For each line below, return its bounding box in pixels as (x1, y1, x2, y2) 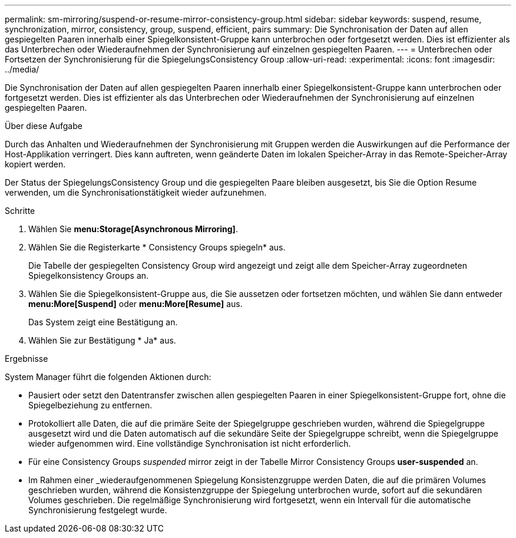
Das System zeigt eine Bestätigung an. (28, 317, 178, 327)
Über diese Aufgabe (5, 121, 82, 131)
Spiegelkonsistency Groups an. (28, 270, 149, 280)
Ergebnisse (5, 354, 48, 364)
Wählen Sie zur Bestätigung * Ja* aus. (28, 335, 176, 345)
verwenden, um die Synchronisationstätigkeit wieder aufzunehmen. (5, 187, 267, 197)
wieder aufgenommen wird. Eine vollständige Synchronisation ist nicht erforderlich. (28, 438, 351, 448)
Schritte (5, 206, 35, 216)
